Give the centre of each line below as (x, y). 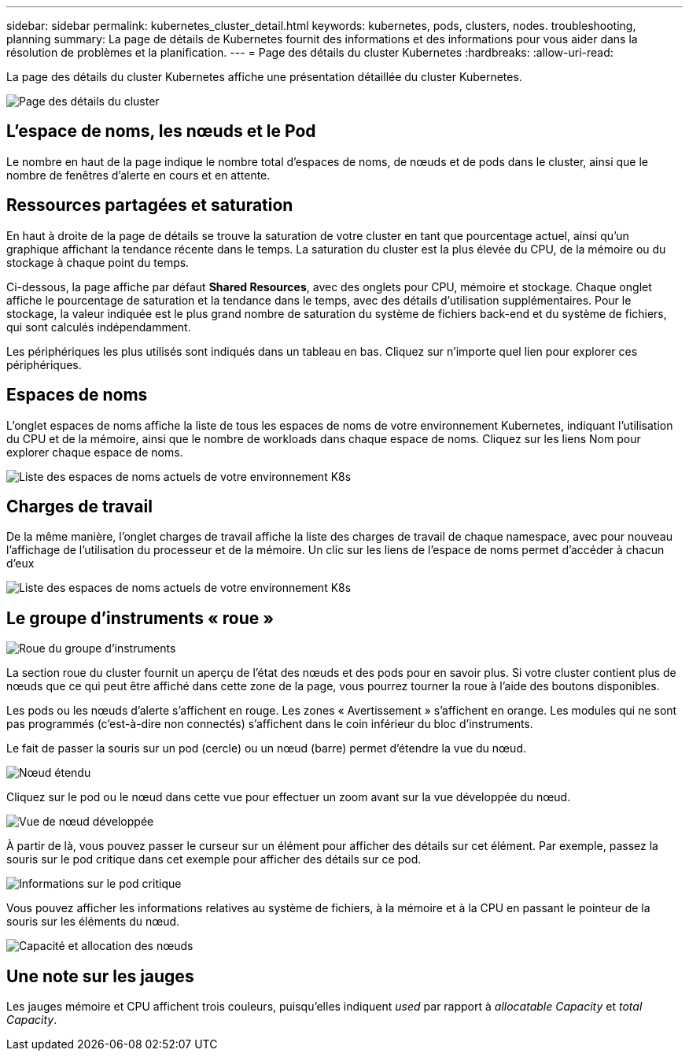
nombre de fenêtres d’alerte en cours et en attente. (138, 175)
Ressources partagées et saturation (150, 205)
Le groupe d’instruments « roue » (140, 618)
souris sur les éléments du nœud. (93, 922)
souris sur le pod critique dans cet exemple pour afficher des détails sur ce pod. (214, 859)
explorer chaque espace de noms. (95, 452)
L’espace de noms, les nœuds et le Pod (161, 131)
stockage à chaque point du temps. (98, 262)
